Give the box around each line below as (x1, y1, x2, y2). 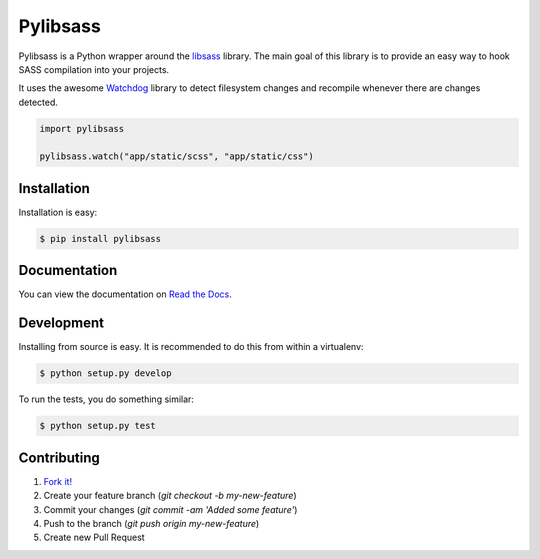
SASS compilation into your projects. (18, 63, 170, 75)
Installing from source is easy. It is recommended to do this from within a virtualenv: (18, 341, 364, 353)
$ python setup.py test (39, 420, 157, 432)
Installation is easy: (18, 206, 98, 218)
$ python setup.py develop (39, 368, 172, 379)
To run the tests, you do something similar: (18, 393, 195, 405)
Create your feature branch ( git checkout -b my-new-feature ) (43, 490, 297, 502)
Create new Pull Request (43, 531, 145, 544)
